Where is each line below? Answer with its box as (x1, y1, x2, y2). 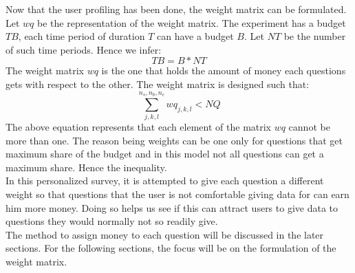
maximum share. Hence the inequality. (6, 160, 167, 174)
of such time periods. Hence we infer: (6, 42, 162, 56)
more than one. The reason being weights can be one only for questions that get (6, 133, 343, 147)
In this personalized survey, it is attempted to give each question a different (6, 173, 324, 188)
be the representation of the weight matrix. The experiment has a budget (37, 15, 346, 30)
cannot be (288, 120, 330, 134)
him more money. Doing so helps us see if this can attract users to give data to (6, 200, 338, 215)
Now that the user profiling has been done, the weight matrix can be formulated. (6, 2, 347, 16)
